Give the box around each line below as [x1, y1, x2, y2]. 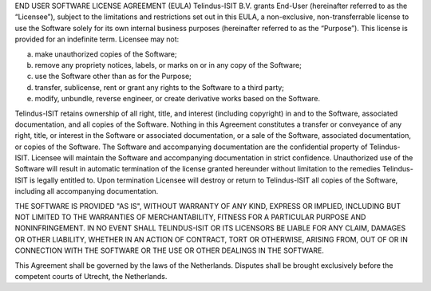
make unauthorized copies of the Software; [34, 49, 177, 59]
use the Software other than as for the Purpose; [34, 72, 192, 81]
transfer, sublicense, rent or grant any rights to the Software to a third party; [34, 82, 285, 92]
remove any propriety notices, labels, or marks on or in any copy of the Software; [34, 60, 302, 69]
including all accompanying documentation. [14, 187, 159, 196]
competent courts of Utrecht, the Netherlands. [14, 271, 168, 281]
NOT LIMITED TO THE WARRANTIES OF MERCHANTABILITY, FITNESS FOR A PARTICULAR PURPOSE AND [14, 212, 366, 222]
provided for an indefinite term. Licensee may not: [14, 34, 180, 44]
